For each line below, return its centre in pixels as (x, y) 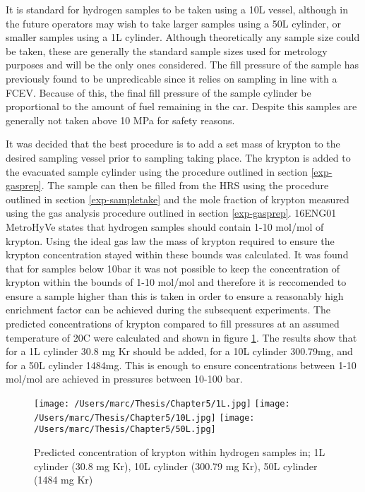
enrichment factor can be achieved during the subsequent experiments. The (168, 310)
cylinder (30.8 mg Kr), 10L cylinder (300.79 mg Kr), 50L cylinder (176, 466)
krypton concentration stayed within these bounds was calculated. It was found (177, 254)
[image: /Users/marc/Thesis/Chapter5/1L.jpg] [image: (162, 404)
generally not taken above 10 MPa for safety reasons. (120, 120)
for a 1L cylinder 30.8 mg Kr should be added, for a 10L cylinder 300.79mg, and (179, 351)
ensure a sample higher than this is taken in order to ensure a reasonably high (175, 295)
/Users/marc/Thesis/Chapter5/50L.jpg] (125, 430)
